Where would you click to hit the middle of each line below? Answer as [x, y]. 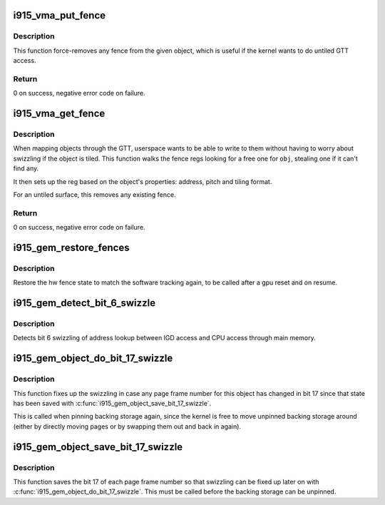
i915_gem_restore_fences [71, 247]
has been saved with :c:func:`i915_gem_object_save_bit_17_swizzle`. [112, 404]
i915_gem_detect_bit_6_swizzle [84, 303]
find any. [26, 168]
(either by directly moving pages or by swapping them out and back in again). [127, 426]
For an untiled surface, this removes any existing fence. [94, 195]
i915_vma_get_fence [59, 114]
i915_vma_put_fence [60, 15]
